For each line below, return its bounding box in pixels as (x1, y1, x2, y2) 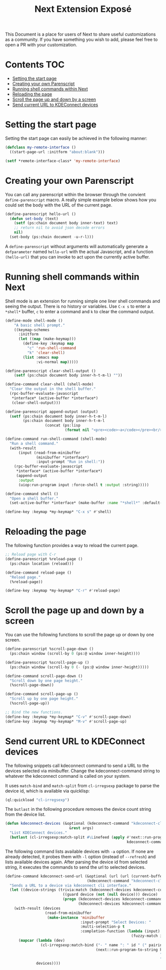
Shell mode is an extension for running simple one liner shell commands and (5, 298, 161, 304)
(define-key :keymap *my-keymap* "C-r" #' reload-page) (5, 588, 121, 593)
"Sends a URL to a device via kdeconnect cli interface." (9, 883, 132, 888)
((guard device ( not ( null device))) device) (62, 892, 158, 897)
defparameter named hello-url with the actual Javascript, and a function (5, 249, 154, 254)
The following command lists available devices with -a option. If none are (5, 848, 154, 854)
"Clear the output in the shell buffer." (9, 386, 96, 391)
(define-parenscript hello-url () (5, 211, 77, 216)
